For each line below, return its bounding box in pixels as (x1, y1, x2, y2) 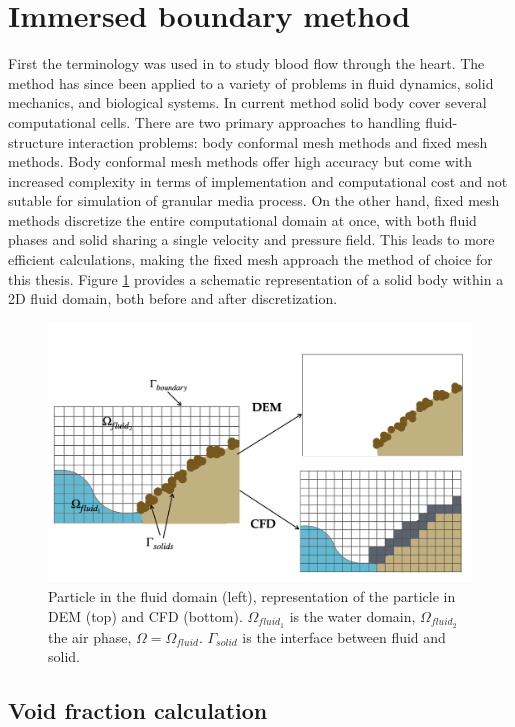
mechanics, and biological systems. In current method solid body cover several (8, 92, 487, 113)
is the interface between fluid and (242, 626, 446, 647)
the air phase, (48, 626, 132, 647)
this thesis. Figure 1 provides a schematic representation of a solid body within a (8, 268, 504, 289)
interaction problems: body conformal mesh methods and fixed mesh (68, 131, 488, 152)
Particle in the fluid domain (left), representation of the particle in (48, 586, 456, 607)
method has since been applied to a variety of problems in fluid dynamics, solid (8, 72, 494, 93)
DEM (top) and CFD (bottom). (48, 605, 243, 626)
